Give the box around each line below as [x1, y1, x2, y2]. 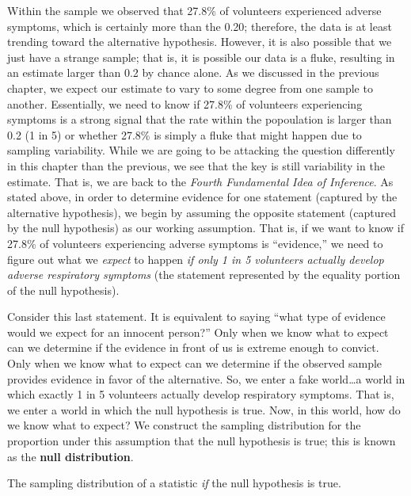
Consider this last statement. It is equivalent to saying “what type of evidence [7, 308, 386, 325]
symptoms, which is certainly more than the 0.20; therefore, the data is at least [7, 17, 392, 34]
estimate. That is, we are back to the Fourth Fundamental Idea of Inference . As [7, 173, 394, 189]
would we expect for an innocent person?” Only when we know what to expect [7, 323, 389, 340]
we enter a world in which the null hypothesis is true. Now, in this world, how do [7, 401, 401, 418]
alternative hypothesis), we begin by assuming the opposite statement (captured [7, 204, 396, 220]
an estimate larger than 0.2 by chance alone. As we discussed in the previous [7, 64, 379, 81]
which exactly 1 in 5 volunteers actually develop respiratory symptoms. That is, [7, 386, 394, 403]
